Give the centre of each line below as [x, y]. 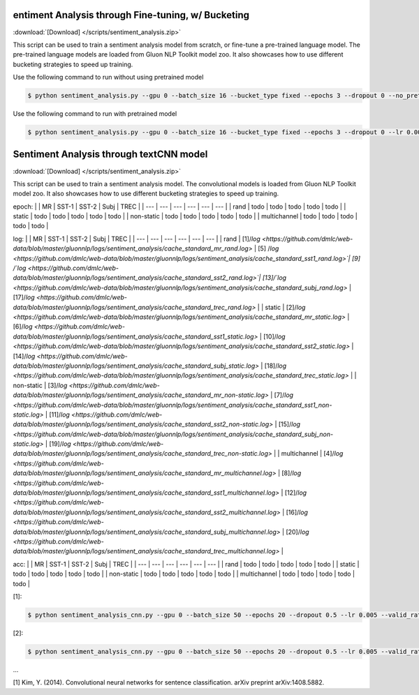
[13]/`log [274, 278]
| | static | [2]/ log [281, 307]
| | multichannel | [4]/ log [308, 454]
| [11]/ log [58, 414]
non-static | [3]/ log [40, 385]
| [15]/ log [287, 424]
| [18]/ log [274, 366]
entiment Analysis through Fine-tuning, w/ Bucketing [131, 15]
